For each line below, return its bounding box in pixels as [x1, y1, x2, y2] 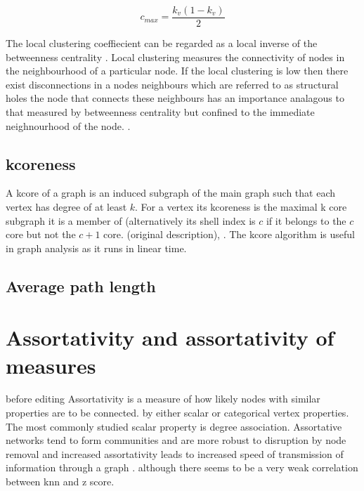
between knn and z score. [6, 474, 115, 489]
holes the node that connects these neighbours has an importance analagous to [6, 91, 344, 105]
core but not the [6, 227, 76, 242]
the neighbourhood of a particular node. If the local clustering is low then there [6, 63, 349, 78]
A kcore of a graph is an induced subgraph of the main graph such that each [6, 185, 336, 200]
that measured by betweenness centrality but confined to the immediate [6, 105, 315, 119]
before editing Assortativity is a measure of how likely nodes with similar [6, 391, 320, 406]
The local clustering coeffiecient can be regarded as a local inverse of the [6, 36, 318, 51]
